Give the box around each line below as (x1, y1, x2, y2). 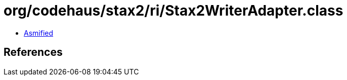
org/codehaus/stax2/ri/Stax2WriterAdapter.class (4, 2, 343, 19)
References (4, 46, 63, 59)
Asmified (24, 28, 54, 37)
